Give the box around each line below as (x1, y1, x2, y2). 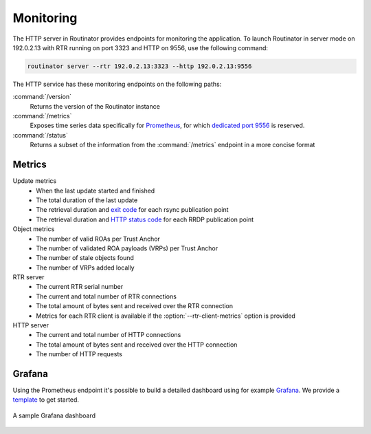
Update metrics (12, 177, 57, 185)
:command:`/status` (12, 131, 68, 139)
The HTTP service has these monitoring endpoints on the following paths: (12, 80, 222, 88)
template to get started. (12, 395, 79, 404)
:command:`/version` (12, 93, 72, 101)
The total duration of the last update (36, 196, 138, 204)
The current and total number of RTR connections (36, 292, 177, 301)
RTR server (12, 273, 45, 281)
